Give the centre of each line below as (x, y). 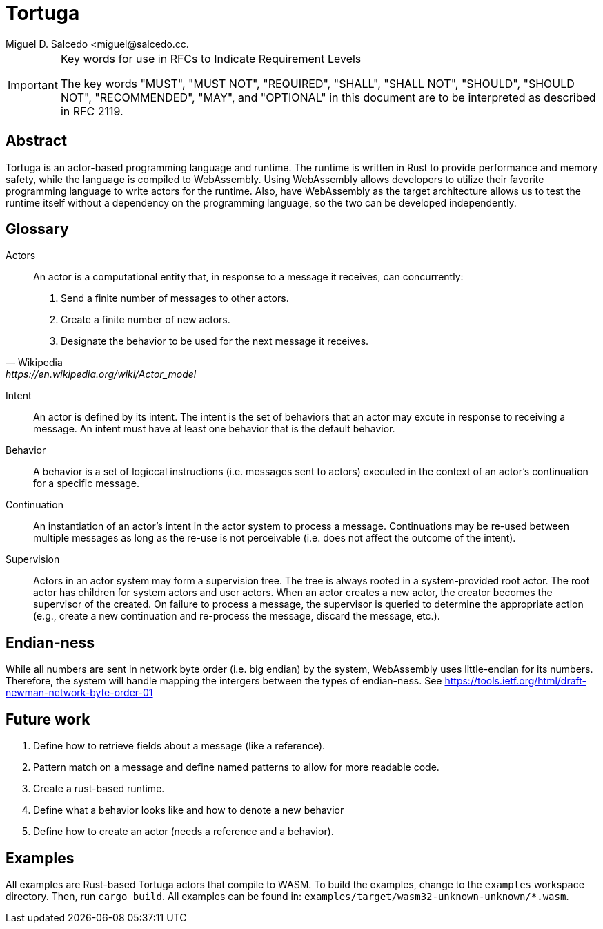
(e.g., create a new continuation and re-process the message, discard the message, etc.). (237, 616)
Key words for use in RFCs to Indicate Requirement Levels (211, 58)
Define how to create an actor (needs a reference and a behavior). (184, 832)
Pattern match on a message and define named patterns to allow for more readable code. (236, 767)
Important (33, 85)
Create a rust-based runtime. (99, 789)
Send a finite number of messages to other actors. (175, 298)
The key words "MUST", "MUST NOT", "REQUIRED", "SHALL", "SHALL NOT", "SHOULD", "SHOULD (317, 83)
